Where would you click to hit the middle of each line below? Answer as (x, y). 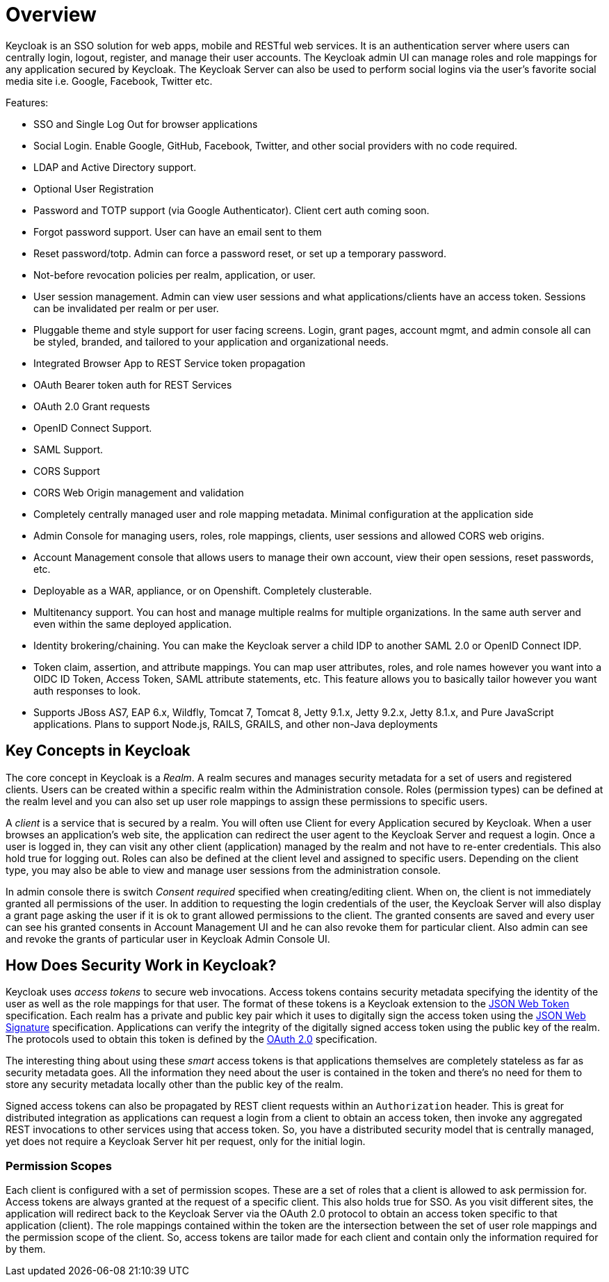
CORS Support (67, 471)
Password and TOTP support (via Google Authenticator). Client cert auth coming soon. (232, 210)
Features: (27, 102)
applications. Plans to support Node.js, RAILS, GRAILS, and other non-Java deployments (236, 724)
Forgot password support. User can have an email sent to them (178, 232)
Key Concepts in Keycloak (98, 751)
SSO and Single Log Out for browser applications (146, 124)
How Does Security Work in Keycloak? (141, 966)
